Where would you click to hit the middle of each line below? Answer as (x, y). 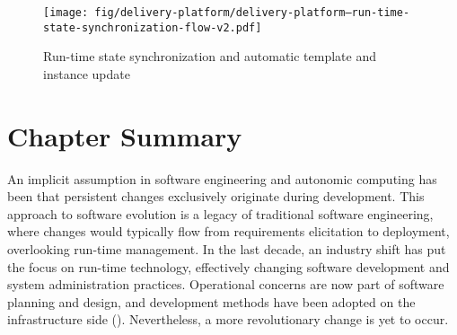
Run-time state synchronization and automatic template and (210, 56)
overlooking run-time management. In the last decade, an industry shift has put (227, 249)
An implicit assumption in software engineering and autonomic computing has (222, 178)
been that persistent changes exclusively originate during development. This (216, 196)
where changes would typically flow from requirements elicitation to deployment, (228, 231)
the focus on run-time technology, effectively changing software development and (228, 266)
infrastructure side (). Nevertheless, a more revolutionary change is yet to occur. (228, 319)
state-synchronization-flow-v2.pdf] (153, 27)
